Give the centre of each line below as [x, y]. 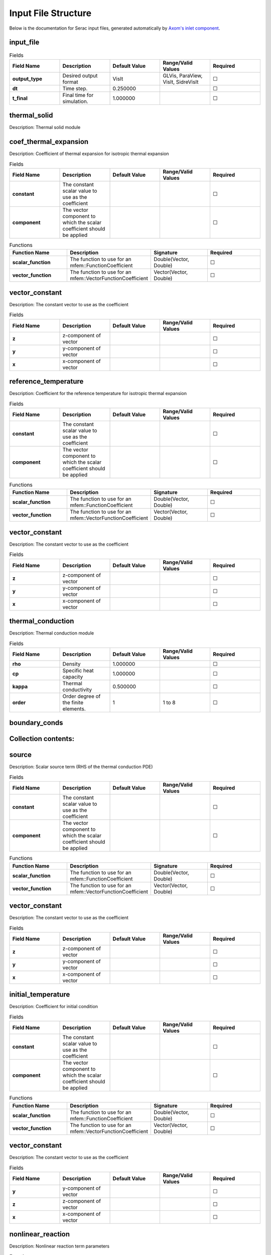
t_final [20, 98]
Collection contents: [42, 739]
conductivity [77, 689]
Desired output [80, 75]
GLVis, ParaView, [183, 75]
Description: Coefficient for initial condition [53, 1007]
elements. [74, 709]
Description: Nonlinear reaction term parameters [59, 1246]
